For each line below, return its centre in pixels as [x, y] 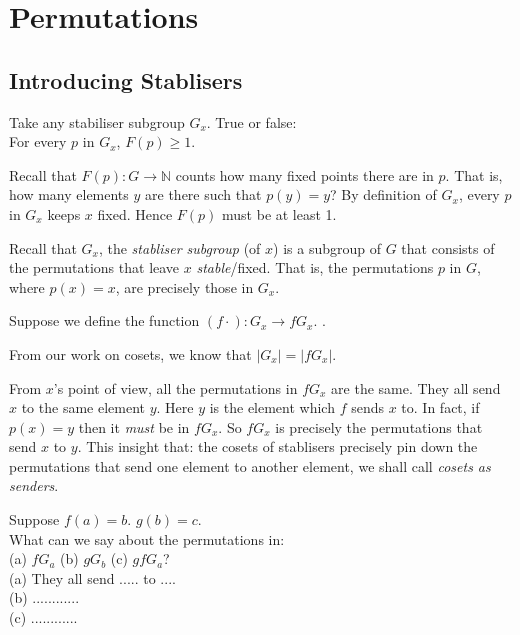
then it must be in [134, 426]
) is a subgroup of [327, 247]
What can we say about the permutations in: [147, 538]
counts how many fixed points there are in [304, 174]
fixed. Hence [135, 213]
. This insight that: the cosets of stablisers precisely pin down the [277, 446]
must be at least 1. [279, 213]
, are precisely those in [184, 286]
